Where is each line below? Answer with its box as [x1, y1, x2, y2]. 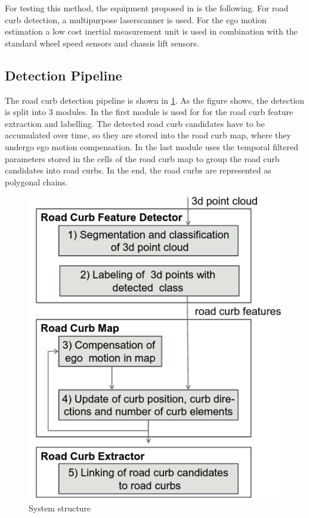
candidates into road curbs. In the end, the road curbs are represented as [5, 164, 271, 176]
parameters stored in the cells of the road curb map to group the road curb [5, 152, 280, 165]
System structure [29, 501, 91, 514]
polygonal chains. [5, 175, 68, 188]
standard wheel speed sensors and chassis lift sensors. [5, 36, 199, 49]
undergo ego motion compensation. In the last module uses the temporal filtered [5, 140, 298, 153]
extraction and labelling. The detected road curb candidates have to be [5, 117, 265, 129]
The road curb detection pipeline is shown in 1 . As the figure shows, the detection [5, 94, 305, 106]
